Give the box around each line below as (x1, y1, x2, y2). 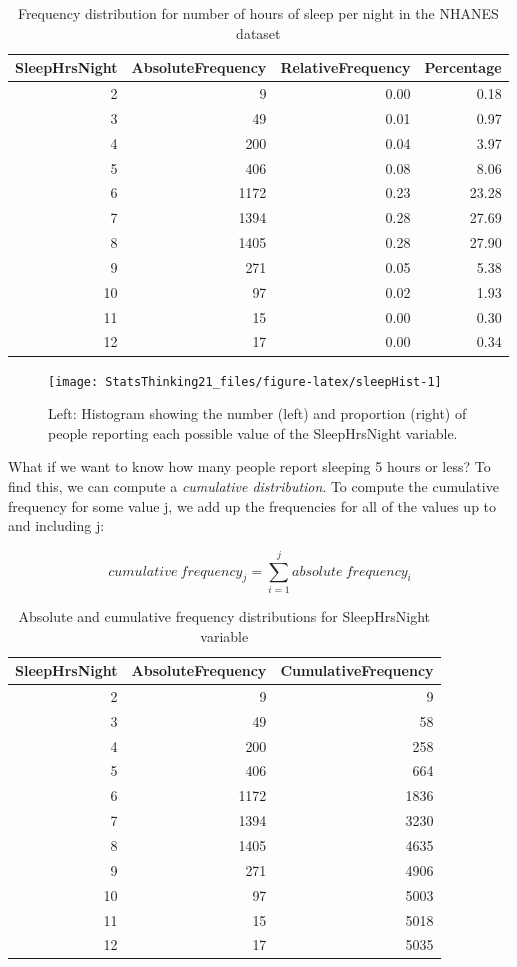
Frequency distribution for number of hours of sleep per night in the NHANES (17, 3, 499, 23)
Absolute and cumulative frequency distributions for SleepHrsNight (18, 605, 431, 626)
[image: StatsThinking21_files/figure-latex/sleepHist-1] (48, 374, 442, 389)
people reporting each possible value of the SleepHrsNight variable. (48, 422, 458, 443)
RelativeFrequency (280, 57, 411, 78)
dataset (236, 22, 281, 43)
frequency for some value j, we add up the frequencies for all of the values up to (8, 495, 497, 516)
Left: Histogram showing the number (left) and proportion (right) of (48, 403, 467, 424)
